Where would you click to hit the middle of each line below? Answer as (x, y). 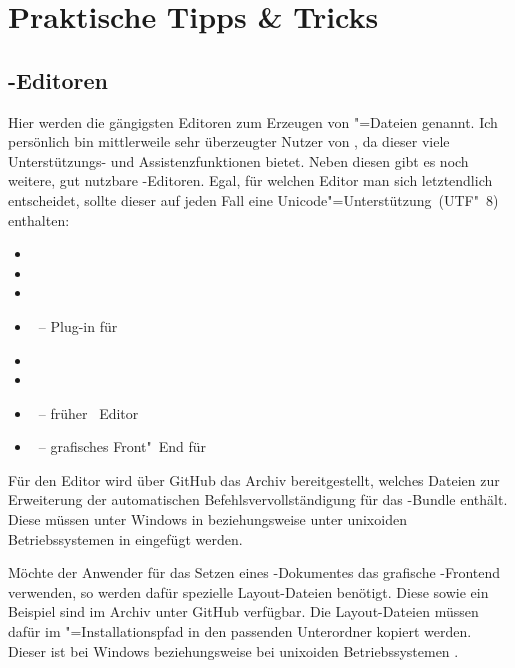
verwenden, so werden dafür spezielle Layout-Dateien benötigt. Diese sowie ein (248, 591)
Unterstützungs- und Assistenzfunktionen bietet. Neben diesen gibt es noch (238, 160)
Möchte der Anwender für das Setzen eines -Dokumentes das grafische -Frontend (254, 572)
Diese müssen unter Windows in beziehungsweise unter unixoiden (207, 519)
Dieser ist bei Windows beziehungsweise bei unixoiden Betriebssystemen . (233, 650)
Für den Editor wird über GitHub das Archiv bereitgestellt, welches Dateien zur (254, 479)
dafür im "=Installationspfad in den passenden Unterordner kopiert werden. (240, 631)
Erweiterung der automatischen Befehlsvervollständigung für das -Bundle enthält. (258, 499)
